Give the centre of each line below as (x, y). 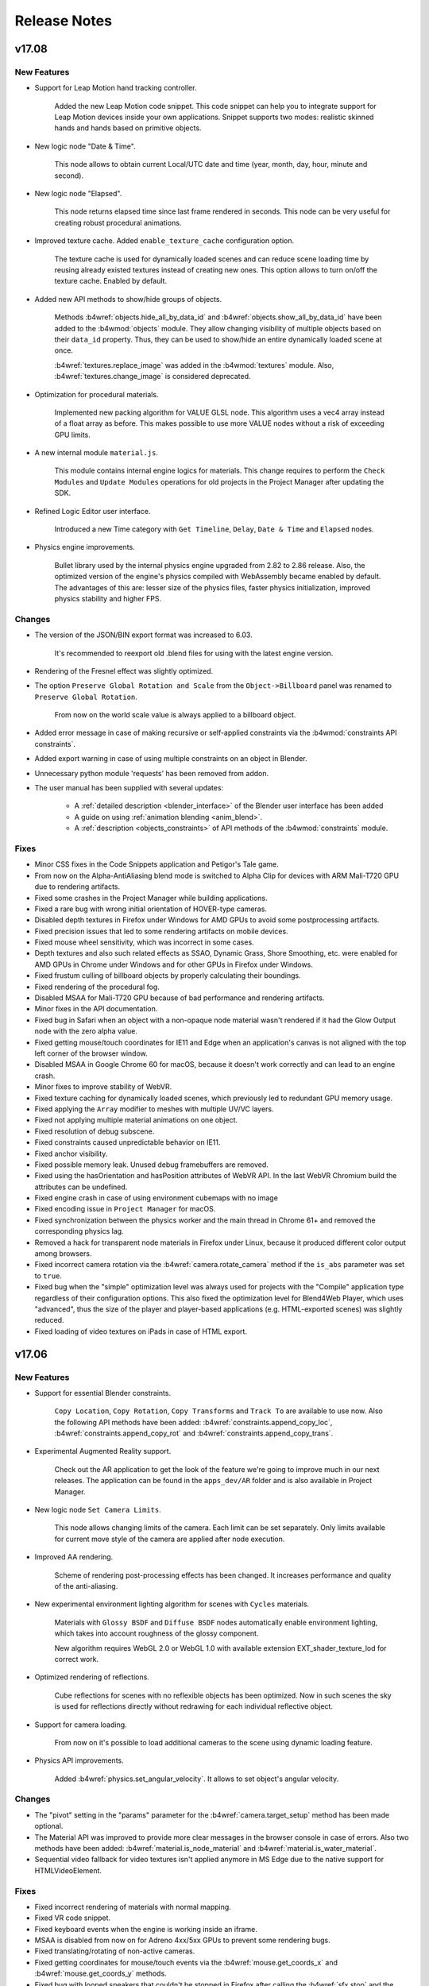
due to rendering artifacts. (77, 887)
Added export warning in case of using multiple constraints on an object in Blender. (171, 759)
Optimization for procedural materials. (97, 394)
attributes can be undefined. (81, 1187)
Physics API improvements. (79, 1760)
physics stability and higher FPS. (108, 598)
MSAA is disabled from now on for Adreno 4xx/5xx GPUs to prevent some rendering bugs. (182, 1940)
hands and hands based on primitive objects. (128, 128)
